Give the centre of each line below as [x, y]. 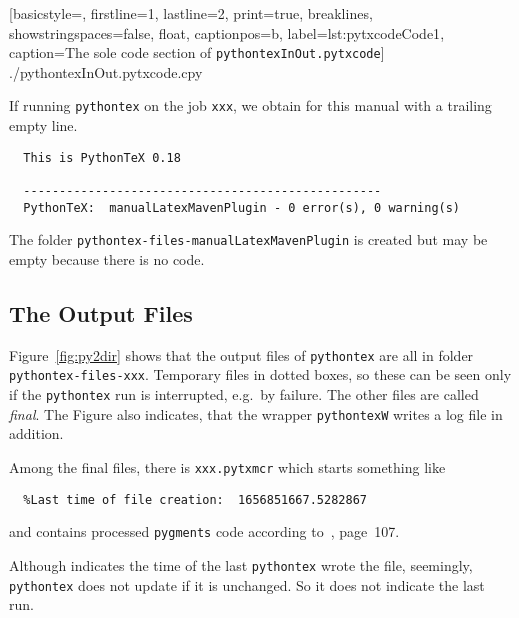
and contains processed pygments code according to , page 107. [204, 531]
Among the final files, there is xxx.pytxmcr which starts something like [227, 466]
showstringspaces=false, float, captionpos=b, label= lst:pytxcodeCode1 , [227, 32]
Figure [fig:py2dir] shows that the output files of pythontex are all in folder [241, 354]
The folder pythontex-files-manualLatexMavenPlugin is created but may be [248, 239]
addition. [36, 433]
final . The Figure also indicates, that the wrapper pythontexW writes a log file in [256, 413]
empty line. [43, 125]
